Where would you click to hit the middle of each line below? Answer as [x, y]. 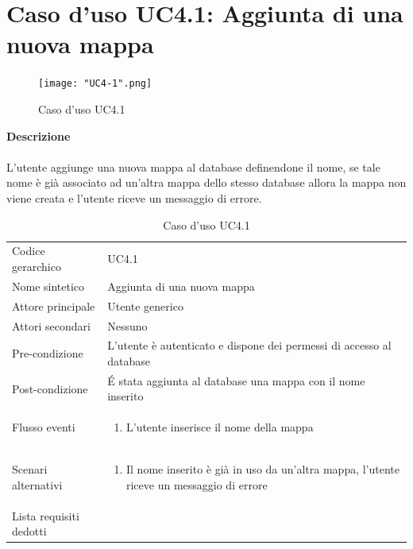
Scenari [30, 469]
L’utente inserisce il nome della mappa [220, 427]
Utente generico [145, 305]
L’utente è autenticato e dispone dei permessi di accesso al [249, 345]
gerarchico [37, 266]
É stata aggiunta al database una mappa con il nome [236, 380]
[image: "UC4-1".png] [95, 84]
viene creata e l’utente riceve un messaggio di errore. [134, 197]
